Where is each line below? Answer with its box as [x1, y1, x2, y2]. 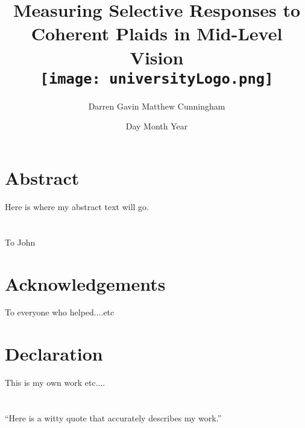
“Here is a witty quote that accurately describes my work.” [5, 411, 222, 424]
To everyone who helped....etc [5, 306, 115, 318]
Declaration [5, 341, 103, 366]
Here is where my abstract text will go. [5, 200, 149, 212]
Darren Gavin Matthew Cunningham [88, 99, 225, 112]
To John [5, 235, 36, 248]
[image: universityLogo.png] [40, 70, 274, 87]
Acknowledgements [5, 271, 166, 296]
